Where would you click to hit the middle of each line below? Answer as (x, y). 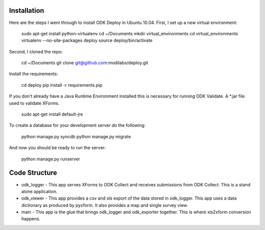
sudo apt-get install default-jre (52, 114)
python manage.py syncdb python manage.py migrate (76, 136)
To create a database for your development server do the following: (77, 126)
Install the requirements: (34, 74)
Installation (26, 11)
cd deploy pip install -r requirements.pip (62, 85)
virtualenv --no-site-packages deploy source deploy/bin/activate (87, 40)
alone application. (39, 191)
